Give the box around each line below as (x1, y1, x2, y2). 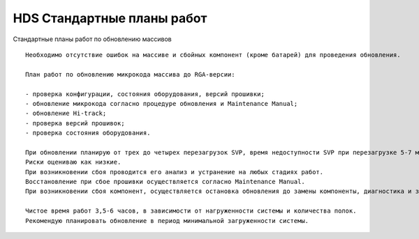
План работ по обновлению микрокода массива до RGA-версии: (25, 70, 235, 78)
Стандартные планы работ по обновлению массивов (13, 35, 172, 43)
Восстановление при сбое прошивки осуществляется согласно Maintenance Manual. (25, 178, 305, 186)
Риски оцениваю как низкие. (25, 158, 122, 167)
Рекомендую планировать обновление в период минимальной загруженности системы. (25, 217, 309, 224)
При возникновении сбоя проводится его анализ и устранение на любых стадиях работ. (25, 168, 324, 176)
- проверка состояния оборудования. (25, 129, 151, 137)
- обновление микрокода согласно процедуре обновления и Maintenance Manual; (25, 100, 298, 107)
